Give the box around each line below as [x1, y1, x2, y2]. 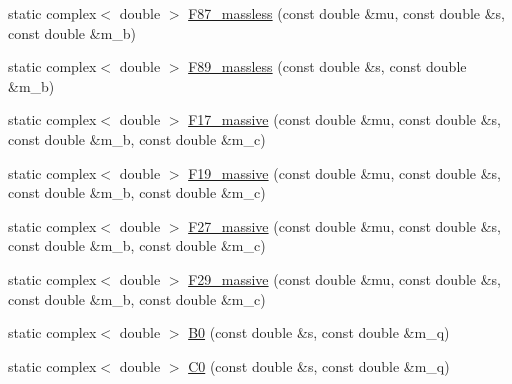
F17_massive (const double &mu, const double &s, [188, 109, 501, 130]
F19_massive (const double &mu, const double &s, [188, 162, 501, 183]
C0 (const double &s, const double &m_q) [188, 355, 450, 376]
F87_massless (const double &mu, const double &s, [188, 3, 506, 23]
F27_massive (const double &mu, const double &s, [188, 215, 501, 236]
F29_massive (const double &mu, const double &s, [188, 268, 501, 289]
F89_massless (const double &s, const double [188, 56, 467, 77]
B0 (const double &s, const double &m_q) [188, 322, 450, 343]
